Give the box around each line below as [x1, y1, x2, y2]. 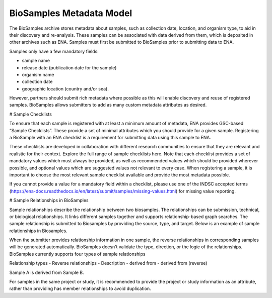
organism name [22, 71, 54, 77]
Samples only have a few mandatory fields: [9, 48, 99, 54]
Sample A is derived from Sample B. [9, 269, 84, 275]
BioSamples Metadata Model [9, 8, 132, 19]
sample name [22, 58, 50, 64]
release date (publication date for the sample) [22, 64, 117, 70]
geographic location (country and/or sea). [22, 85, 109, 91]
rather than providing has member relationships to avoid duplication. [9, 285, 151, 291]
